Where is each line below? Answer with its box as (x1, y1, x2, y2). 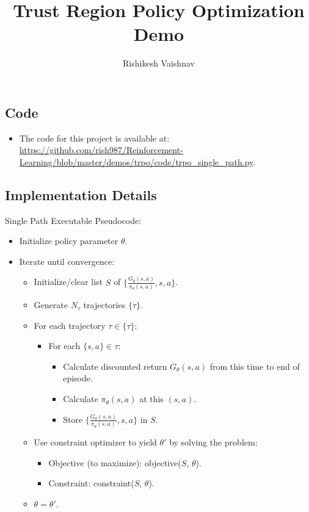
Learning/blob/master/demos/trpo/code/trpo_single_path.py (19, 155, 253, 168)
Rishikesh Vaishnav (123, 57, 195, 70)
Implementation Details (5, 185, 157, 204)
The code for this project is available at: (19, 131, 170, 144)
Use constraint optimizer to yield (34, 436, 157, 449)
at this (139, 392, 164, 405)
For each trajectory (34, 319, 106, 331)
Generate (34, 298, 68, 311)
